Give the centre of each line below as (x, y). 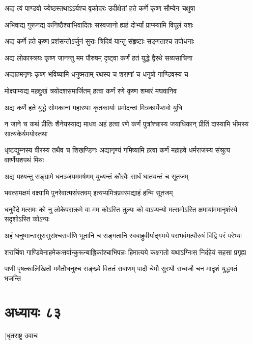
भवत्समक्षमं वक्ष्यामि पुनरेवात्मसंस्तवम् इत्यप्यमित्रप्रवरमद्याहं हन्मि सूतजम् (89, 193)
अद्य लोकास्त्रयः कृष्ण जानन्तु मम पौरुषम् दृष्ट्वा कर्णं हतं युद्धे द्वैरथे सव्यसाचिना (98, 57)
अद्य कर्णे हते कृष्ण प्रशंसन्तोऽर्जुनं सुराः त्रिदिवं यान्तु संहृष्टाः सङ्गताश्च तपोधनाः (99, 41)
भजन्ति (13, 278)
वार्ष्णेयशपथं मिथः (24, 159)
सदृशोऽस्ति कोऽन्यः (27, 219)
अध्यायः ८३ (33, 312)
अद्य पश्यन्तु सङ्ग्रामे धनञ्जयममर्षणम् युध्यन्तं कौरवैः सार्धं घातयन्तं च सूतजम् (97, 176)
